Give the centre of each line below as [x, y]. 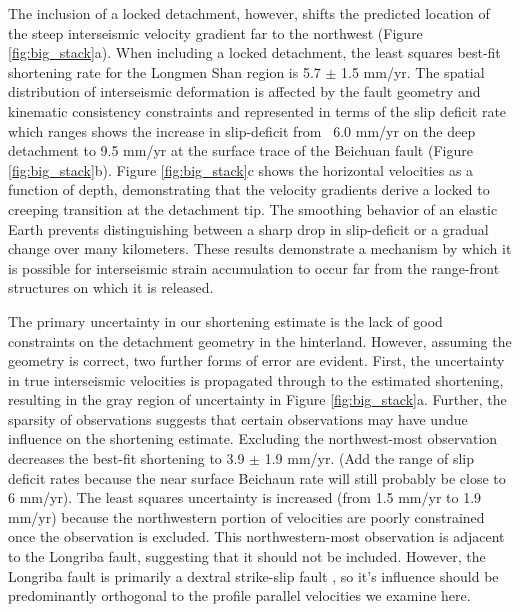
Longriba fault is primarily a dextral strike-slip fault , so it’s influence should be [253, 575]
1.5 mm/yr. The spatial [413, 71]
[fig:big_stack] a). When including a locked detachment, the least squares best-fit [254, 52]
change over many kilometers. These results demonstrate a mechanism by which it [260, 248]
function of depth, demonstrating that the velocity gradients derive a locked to [249, 189]
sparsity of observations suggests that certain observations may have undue [238, 418]
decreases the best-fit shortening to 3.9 [126, 458]
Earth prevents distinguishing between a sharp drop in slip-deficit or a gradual [248, 228]
